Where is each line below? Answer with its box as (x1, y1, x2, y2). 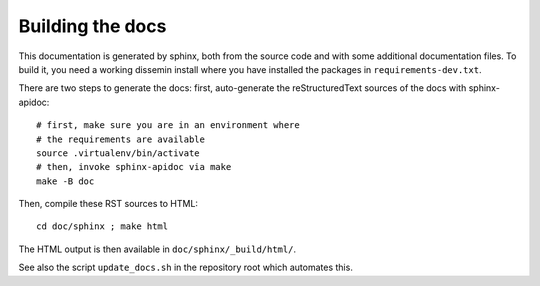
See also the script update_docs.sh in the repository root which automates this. (18, 261, 354, 274)
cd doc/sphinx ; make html (36, 221, 169, 232)
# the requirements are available (36, 133, 205, 145)
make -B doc (36, 175, 95, 187)
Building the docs (18, 15, 167, 37)
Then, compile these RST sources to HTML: (18, 198, 199, 210)
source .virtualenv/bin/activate (36, 147, 200, 159)
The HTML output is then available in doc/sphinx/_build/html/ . (18, 243, 297, 255)
